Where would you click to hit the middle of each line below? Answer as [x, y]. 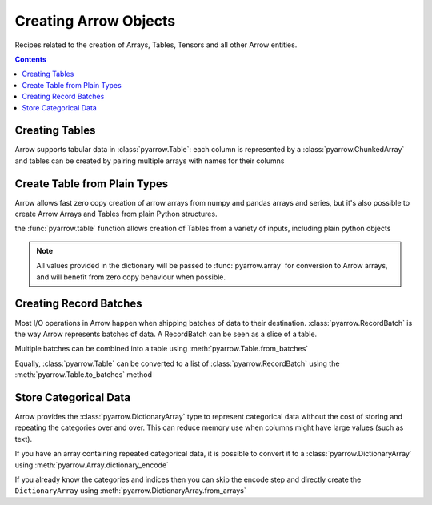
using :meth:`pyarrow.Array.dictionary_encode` [92, 465]
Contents [31, 59]
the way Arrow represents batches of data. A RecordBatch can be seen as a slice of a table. [166, 334]
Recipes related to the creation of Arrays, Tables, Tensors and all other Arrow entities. [156, 45]
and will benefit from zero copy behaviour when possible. [131, 277]
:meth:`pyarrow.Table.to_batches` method [83, 375]
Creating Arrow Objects [95, 21]
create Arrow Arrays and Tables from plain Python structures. [116, 214]
